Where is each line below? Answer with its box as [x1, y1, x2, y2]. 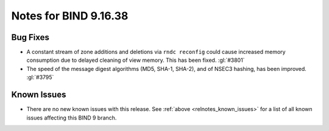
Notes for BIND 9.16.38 [11, 9, 129, 22]
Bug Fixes [11, 32, 50, 42]
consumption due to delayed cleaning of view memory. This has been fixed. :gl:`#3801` [26, 56, 245, 64]
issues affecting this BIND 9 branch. [26, 114, 117, 121]
